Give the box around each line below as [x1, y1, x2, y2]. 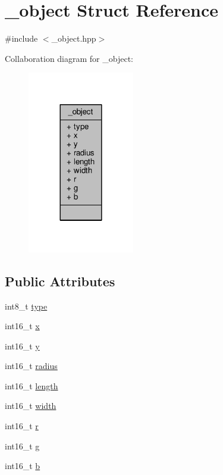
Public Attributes [5, 271, 115, 290]
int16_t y [5, 339, 40, 352]
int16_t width [5, 399, 56, 412]
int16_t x [5, 320, 40, 332]
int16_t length [5, 379, 58, 392]
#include [5, 32, 38, 45]
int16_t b [5, 460, 40, 472]
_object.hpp [51, 32, 96, 45]
